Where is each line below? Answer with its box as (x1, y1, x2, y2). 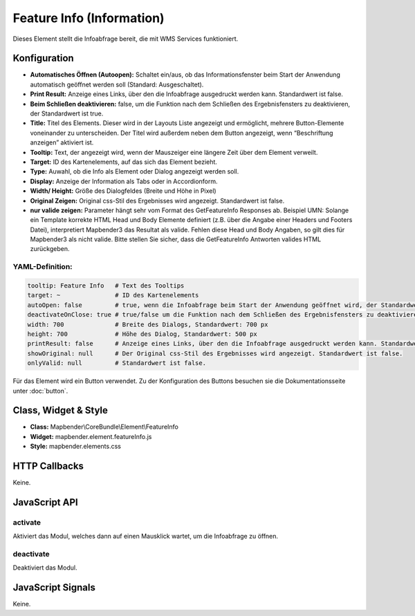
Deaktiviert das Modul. (12, 563, 77, 572)
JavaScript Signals (12, 581, 96, 594)
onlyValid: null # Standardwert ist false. (27, 360, 207, 367)
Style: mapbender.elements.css (30, 442, 121, 451)
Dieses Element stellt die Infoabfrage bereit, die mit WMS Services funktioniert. (12, 35, 239, 43)
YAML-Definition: (12, 262, 73, 272)
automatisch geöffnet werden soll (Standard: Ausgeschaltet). (30, 80, 204, 88)
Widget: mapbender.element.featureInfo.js (30, 432, 152, 440)
